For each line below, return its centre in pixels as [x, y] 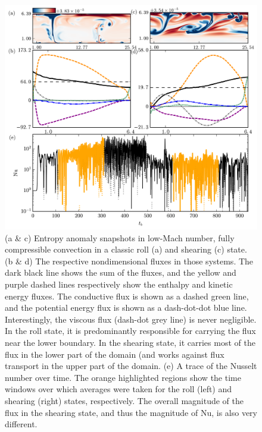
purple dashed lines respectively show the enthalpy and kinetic [119, 284]
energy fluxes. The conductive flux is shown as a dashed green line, [127, 296]
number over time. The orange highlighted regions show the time [123, 377]
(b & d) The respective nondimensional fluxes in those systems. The [129, 261]
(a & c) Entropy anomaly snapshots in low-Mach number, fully [120, 237]
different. [21, 424]
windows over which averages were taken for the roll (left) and [118, 389]
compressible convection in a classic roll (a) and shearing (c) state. [126, 249]
